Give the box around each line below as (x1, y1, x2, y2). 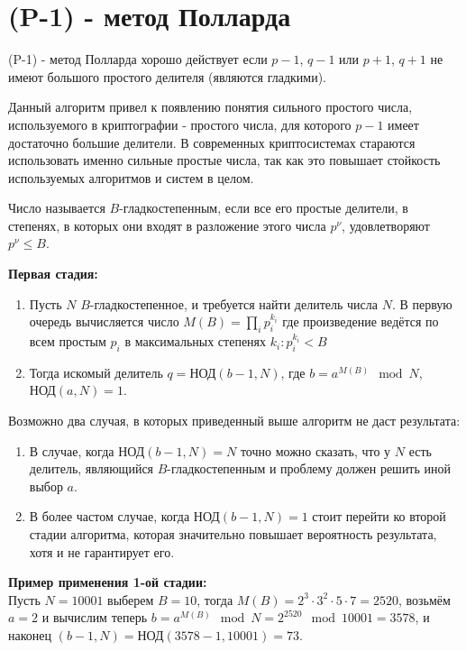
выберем (107, 590, 154, 609)
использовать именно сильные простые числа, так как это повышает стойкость (8, 151, 441, 170)
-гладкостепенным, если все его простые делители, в (119, 198, 408, 217)
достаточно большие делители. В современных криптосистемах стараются (8, 133, 416, 151)
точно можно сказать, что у (240, 441, 391, 460)
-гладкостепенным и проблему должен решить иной (167, 459, 452, 478)
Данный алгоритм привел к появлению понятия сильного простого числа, (8, 97, 413, 116)
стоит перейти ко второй (312, 507, 446, 526)
